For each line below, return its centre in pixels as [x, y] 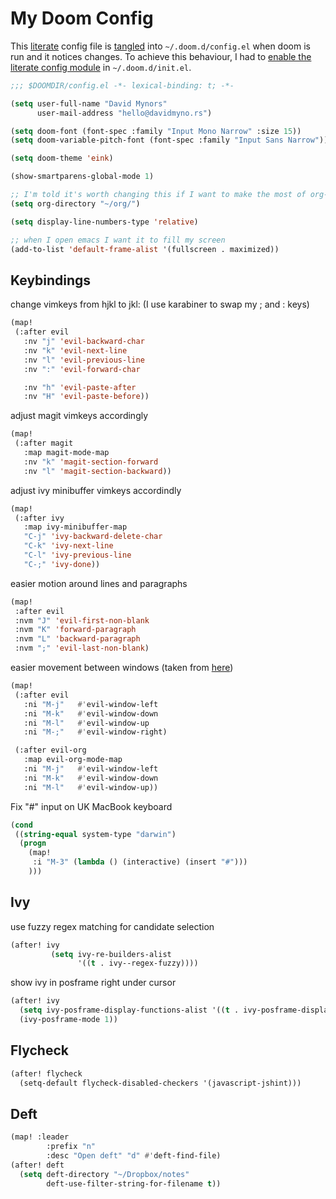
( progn [33, 843]
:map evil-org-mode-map [73, 760]
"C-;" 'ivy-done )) [62, 564]
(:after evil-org [50, 750]
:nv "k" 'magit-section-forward [91, 462]
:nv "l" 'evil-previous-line [84, 360]
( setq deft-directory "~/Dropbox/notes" [104, 1174]
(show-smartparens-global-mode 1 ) [82, 177]
